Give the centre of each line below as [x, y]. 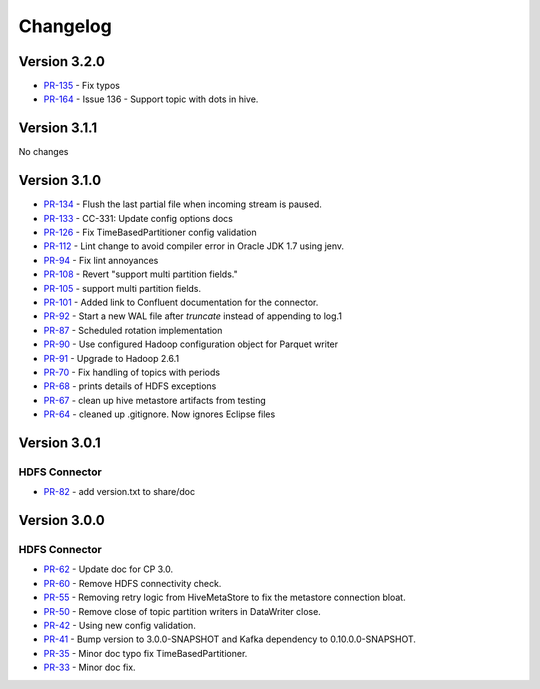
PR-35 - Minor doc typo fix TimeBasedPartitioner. [145, 653]
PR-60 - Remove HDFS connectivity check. [132, 583]
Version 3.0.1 [60, 442]
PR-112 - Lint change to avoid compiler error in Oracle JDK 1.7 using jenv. [194, 246]
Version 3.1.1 [58, 128]
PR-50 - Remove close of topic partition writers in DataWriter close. [182, 611]
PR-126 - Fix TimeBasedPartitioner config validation [150, 232]
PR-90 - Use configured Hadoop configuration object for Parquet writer [191, 344]
